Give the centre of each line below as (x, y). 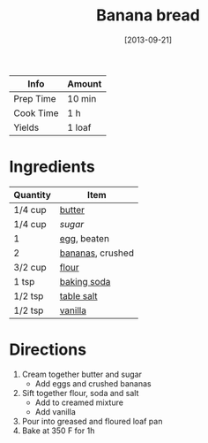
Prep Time (35, 98)
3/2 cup (30, 267)
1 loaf (79, 127)
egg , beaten (85, 238)
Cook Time (36, 113)
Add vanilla (56, 411)
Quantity (32, 195)
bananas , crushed (97, 253)
